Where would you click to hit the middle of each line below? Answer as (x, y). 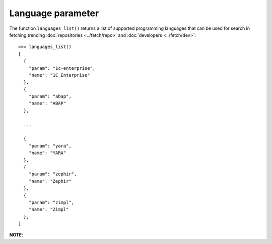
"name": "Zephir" (50, 181)
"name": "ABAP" (47, 103)
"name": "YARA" (47, 153)
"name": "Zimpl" (49, 209)
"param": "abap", (50, 96)
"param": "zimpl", (51, 202)
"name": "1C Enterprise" (59, 75)
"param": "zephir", (53, 174)
